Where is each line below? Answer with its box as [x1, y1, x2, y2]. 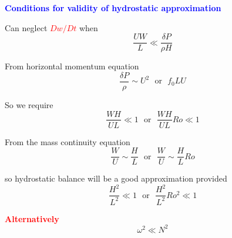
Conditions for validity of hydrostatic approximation [5, 2, 221, 14]
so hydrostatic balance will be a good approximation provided [5, 172, 227, 185]
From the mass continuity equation [5, 135, 130, 148]
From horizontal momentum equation [5, 60, 139, 72]
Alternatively [5, 212, 59, 224]
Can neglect [5, 21, 48, 33]
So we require [5, 98, 53, 110]
